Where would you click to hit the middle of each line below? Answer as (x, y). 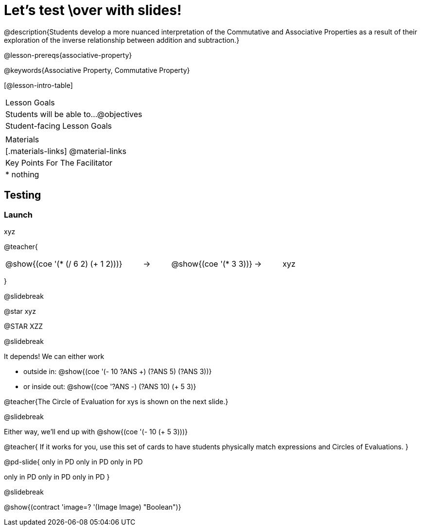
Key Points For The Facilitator (59, 162)
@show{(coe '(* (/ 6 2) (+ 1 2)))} (64, 264)
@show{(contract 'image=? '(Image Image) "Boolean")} (93, 507)
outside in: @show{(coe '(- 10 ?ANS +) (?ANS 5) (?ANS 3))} (118, 371)
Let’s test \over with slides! (93, 10)
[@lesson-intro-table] (38, 85)
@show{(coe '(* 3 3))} (212, 264)
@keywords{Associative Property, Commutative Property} (97, 70)
